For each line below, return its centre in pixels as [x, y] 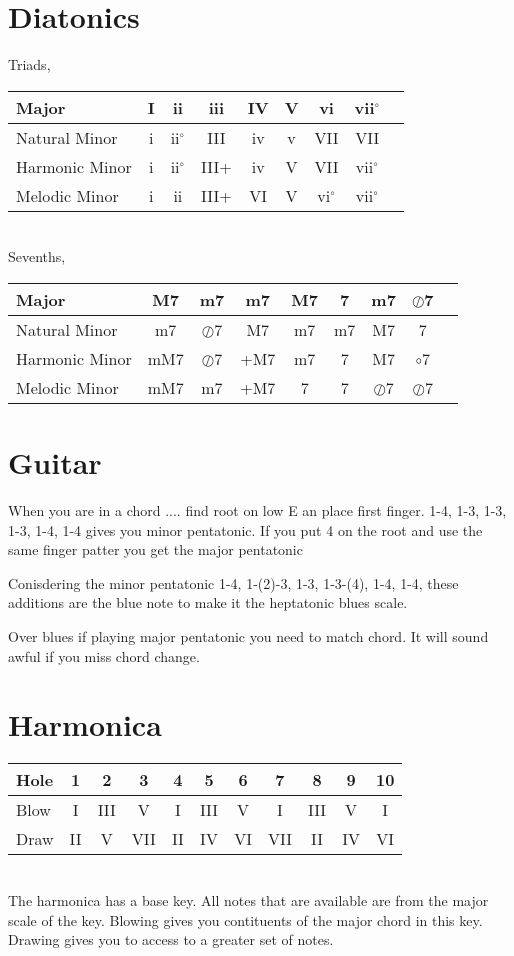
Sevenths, [37, 256]
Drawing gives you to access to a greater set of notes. [171, 939]
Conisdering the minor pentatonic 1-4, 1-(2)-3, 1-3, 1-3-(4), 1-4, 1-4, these [233, 582]
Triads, [29, 64]
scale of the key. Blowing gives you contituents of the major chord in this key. [245, 919]
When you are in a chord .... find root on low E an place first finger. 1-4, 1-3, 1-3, [257, 510]
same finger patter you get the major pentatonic [155, 549]
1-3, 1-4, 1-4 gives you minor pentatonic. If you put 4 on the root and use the [245, 529]
